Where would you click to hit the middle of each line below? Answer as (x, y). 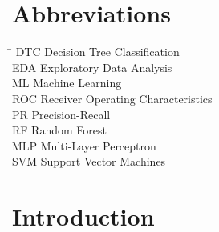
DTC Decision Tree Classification (97, 52)
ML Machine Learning (67, 83)
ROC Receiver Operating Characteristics (112, 98)
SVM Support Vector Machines (89, 161)
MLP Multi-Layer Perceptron (84, 145)
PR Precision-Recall (61, 114)
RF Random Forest (59, 130)
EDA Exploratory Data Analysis (92, 67)
